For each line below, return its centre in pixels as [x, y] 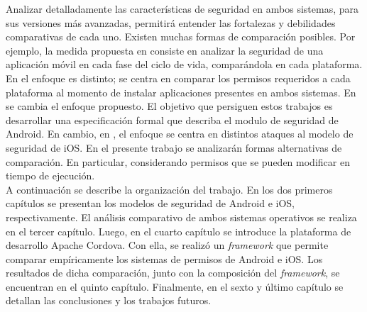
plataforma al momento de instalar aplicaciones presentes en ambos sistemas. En [181, 92]
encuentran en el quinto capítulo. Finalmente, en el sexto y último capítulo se [175, 286]
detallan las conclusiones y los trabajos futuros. [109, 300]
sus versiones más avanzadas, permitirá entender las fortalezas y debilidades [171, 22]
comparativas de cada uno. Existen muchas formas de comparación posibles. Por [181, 37]
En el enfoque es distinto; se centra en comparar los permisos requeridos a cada [178, 78]
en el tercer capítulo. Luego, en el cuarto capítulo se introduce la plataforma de [179, 231]
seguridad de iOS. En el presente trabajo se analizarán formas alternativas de [174, 147]
